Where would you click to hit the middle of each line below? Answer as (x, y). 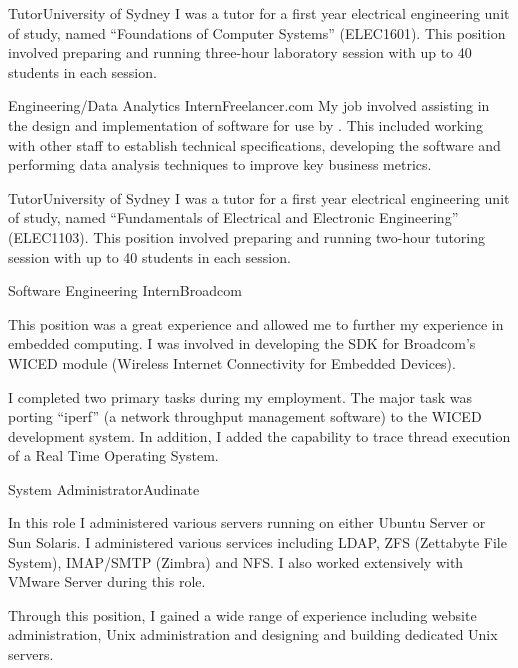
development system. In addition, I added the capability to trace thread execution (259, 435)
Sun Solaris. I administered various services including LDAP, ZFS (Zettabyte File (257, 542)
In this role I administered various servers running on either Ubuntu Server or (247, 522)
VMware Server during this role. (107, 581)
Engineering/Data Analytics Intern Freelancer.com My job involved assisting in (249, 105)
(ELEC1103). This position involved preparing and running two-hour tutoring (247, 236)
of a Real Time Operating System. (113, 455)
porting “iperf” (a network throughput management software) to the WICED (245, 416)
